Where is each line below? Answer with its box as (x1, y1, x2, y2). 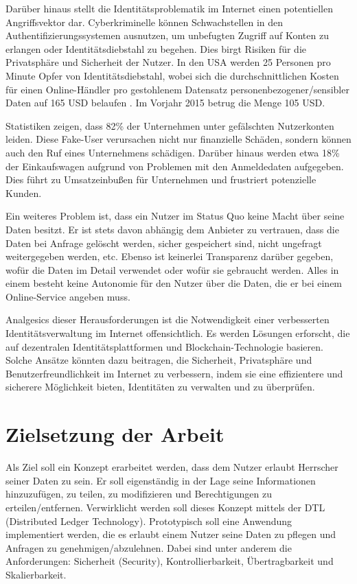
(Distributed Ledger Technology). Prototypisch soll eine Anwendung (5, 513, 292, 528)
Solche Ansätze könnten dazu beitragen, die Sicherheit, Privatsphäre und (5, 353, 312, 367)
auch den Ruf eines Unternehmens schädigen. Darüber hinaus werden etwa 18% (5, 145, 340, 159)
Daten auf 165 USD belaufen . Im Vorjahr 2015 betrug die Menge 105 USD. (5, 95, 325, 110)
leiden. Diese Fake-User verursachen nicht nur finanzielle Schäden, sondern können (5, 132, 352, 146)
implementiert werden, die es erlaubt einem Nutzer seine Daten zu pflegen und (5, 527, 336, 541)
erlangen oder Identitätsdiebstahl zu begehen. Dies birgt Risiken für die (5, 41, 306, 56)
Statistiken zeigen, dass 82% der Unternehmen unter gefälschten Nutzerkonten (5, 118, 334, 132)
